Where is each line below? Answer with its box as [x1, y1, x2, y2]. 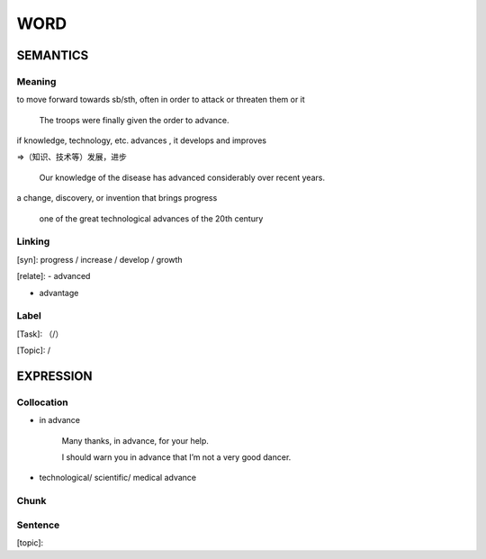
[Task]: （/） [16, 329, 64, 339]
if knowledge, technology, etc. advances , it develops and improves [16, 135, 267, 146]
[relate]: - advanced [16, 271, 91, 282]
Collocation [16, 396, 68, 409]
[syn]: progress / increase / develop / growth [16, 254, 184, 265]
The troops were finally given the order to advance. [39, 114, 229, 125]
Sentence [16, 518, 60, 531]
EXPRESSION [16, 368, 93, 383]
